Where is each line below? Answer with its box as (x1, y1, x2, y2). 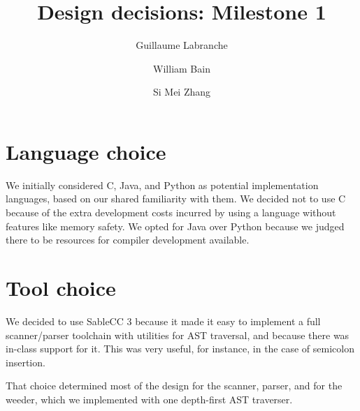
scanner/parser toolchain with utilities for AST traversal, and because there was (6, 327, 350, 342)
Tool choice (6, 274, 116, 301)
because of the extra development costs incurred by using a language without (6, 205, 336, 220)
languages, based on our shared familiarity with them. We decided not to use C (6, 191, 346, 206)
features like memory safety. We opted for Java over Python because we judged (6, 218, 345, 233)
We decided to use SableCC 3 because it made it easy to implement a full (6, 313, 321, 328)
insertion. (6, 354, 45, 369)
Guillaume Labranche (136, 38, 228, 52)
